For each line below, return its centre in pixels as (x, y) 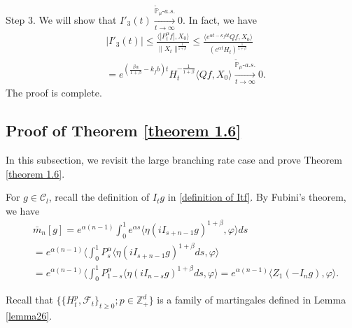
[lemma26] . (29, 316)
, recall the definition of (99, 197)
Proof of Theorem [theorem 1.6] (124, 130)
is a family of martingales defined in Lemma (252, 300)
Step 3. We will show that (61, 19)
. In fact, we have (220, 19)
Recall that (29, 300)
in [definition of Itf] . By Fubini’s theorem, (257, 197)
